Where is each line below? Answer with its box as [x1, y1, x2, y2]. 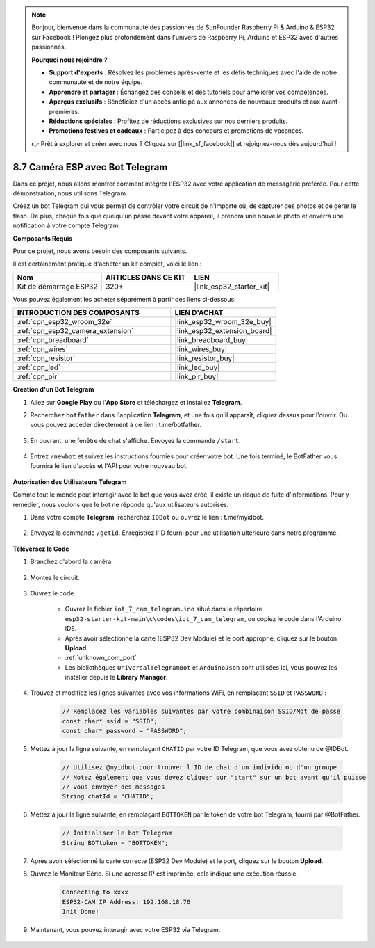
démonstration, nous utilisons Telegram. [12, 188, 128, 198]
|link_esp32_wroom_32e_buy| [174, 317, 272, 327]
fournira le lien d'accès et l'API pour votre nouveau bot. [30, 462, 188, 470]
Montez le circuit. [30, 573, 80, 581]
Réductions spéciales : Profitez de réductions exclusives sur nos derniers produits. [49, 117, 288, 125]
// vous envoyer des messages [62, 783, 165, 791]
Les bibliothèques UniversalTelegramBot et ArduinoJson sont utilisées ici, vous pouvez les [65, 663, 337, 671]
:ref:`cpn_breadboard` [17, 335, 90, 345]
